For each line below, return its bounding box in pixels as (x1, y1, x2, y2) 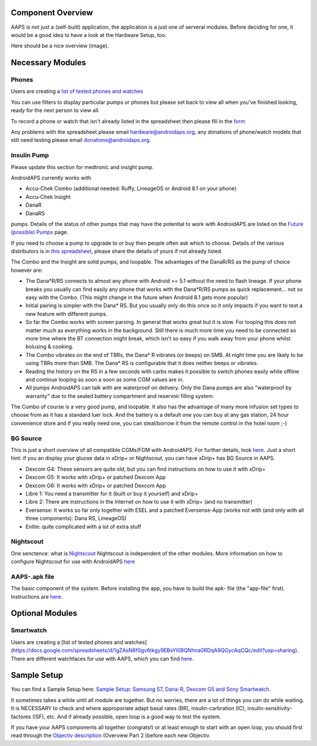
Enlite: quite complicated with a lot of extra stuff (25, 523, 141, 530)
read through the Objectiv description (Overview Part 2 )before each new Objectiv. (11, 732, 211, 739)
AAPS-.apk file (11, 572, 55, 580)
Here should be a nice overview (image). (11, 42, 109, 49)
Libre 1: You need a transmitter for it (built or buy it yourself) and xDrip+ (25, 490, 198, 497)
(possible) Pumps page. (11, 229, 69, 236)
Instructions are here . (11, 593, 63, 600)
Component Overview (11, 8, 93, 18)
